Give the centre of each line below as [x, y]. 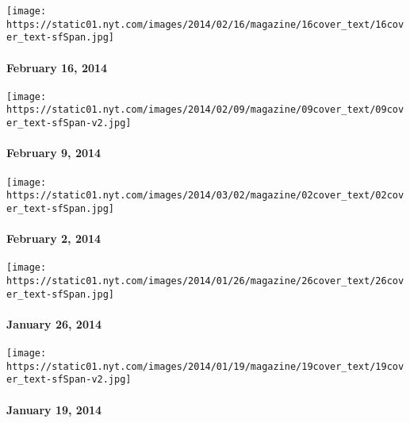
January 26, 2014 [54, 323]
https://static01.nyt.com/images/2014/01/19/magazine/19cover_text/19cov [205, 366]
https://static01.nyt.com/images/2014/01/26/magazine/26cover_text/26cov [205, 281]
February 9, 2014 [54, 153]
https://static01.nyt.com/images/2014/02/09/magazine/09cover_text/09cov [205, 110]
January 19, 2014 [54, 409]
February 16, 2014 [57, 67]
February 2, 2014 [54, 238]
